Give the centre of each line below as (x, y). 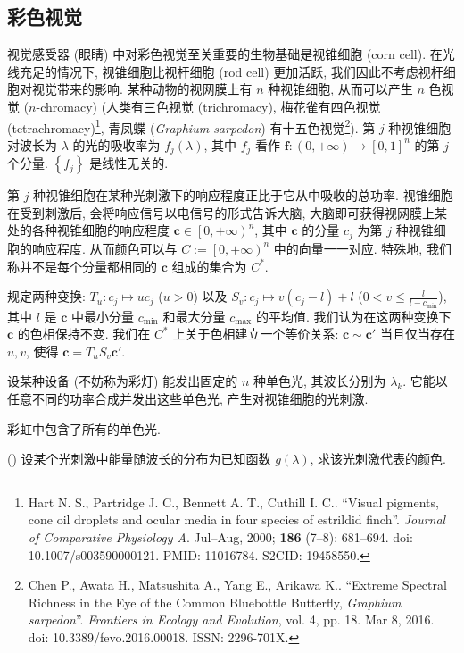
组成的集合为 (209, 266)
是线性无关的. (129, 163)
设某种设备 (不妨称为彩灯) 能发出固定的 (123, 381)
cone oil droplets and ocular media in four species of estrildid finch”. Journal (237, 519)
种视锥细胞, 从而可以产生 (340, 89)
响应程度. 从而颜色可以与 (104, 248)
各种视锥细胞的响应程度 (100, 230)
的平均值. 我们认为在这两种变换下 (353, 316)
